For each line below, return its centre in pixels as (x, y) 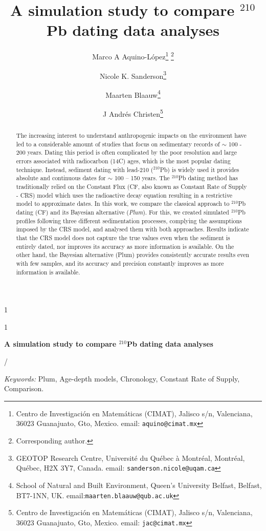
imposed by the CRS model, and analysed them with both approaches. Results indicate (132, 229)
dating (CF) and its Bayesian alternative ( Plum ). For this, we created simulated (123, 212)
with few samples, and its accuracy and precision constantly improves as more (120, 263)
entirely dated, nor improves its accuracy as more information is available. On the (125, 246)
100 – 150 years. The (142, 178)
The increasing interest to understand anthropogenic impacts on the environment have (131, 135)
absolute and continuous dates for (61, 178)
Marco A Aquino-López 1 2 (133, 56)
